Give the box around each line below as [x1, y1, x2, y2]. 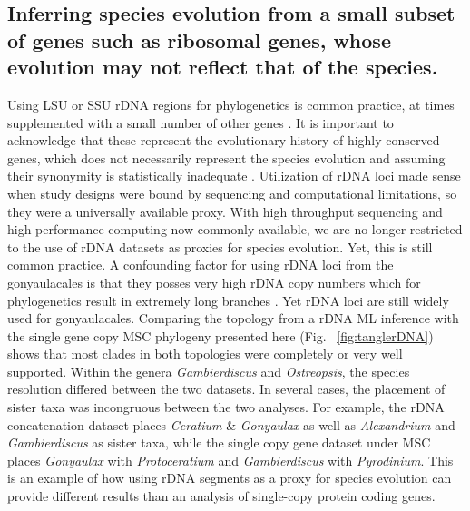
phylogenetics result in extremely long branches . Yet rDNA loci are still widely [7, 290, 449, 310]
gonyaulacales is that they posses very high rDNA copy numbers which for [7, 272, 421, 291]
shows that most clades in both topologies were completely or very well [7, 344, 403, 363]
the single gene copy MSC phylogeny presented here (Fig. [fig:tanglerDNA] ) [7, 326, 434, 345]
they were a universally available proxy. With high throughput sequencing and [7, 201, 443, 221]
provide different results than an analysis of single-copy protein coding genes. [7, 486, 436, 506]
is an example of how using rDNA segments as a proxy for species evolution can [7, 468, 452, 487]
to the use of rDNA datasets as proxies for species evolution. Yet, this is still [7, 237, 433, 256]
